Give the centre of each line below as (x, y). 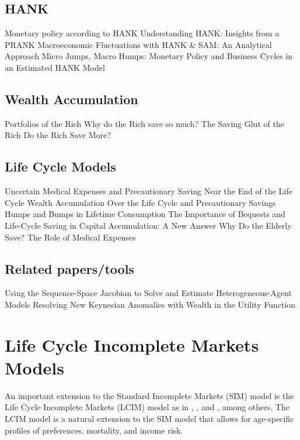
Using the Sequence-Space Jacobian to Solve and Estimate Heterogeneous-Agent (148, 293)
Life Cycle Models (60, 166)
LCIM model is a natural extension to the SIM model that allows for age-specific (149, 419)
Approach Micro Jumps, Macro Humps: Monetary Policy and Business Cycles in (149, 56)
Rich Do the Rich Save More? (58, 135)
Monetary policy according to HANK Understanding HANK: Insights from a (142, 33)
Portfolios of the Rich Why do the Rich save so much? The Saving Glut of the (144, 123)
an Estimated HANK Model (55, 67)
